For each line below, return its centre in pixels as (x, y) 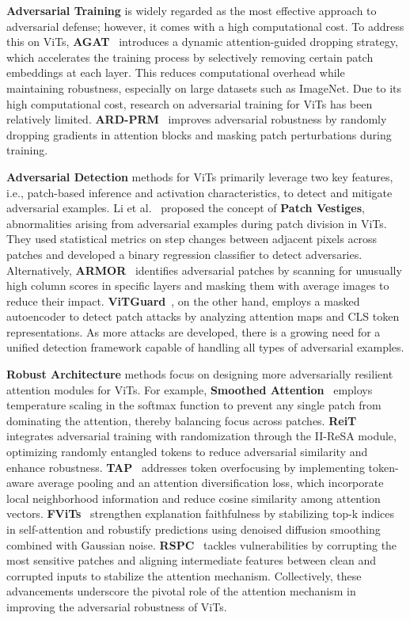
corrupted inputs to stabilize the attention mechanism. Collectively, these (184, 575)
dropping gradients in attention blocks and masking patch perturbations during (199, 134)
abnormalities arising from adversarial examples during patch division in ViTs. (197, 223)
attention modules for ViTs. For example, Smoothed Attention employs (190, 389)
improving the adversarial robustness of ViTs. (117, 606)
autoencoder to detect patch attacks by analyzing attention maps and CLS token (203, 316)
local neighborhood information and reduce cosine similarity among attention (194, 498)
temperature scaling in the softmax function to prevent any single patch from (194, 405)
